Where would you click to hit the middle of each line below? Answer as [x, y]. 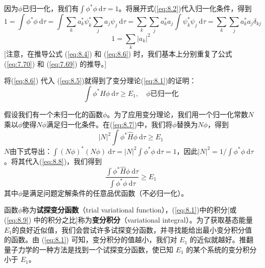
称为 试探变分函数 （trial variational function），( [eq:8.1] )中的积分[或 [129, 210]
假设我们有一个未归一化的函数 [53, 114]
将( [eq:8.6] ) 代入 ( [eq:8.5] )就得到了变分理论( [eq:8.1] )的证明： [100, 81]
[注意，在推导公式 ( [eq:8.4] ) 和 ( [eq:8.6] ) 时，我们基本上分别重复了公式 [118, 54]
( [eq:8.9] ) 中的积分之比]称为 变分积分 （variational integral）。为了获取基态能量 [128, 220]
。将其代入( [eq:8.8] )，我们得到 [53, 161]
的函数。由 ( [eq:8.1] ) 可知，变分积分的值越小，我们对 [91, 239]
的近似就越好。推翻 [221, 239]
